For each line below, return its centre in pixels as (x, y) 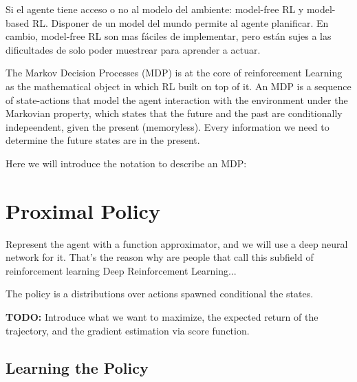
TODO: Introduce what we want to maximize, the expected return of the (162, 317)
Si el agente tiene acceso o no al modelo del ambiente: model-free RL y (155, 9)
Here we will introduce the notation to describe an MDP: (126, 163)
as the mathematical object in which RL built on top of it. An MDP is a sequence (178, 86)
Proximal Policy (83, 210)
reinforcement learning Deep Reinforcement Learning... (121, 270)
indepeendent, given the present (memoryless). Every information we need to (167, 126)
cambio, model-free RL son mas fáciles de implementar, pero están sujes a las (169, 36)
